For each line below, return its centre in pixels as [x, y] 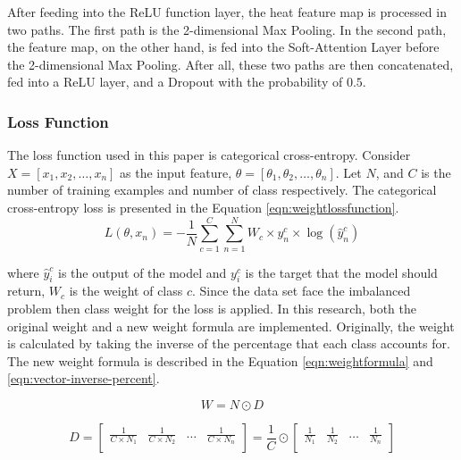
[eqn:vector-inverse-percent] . [84, 378]
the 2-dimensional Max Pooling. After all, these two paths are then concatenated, [230, 64]
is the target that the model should [341, 272]
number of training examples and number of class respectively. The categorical [222, 190]
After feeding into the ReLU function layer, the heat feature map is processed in [227, 12]
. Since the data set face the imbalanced [302, 291]
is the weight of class [126, 291]
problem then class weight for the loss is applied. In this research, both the [212, 309]
